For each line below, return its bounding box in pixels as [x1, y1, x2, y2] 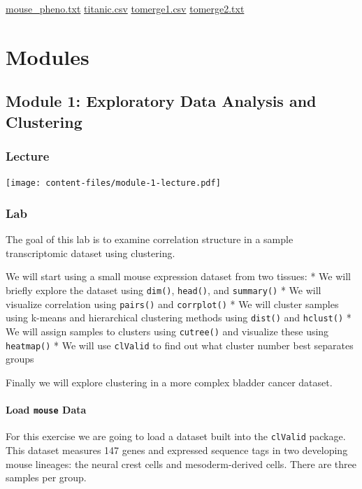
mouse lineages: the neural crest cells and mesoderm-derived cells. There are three [6, 456, 356, 471]
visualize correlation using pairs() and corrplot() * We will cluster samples [6, 296, 339, 311]
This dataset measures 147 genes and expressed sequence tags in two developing [6, 443, 348, 457]
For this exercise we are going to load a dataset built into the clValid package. [6, 429, 346, 444]
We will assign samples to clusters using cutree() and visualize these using [6, 323, 329, 338]
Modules [6, 42, 89, 71]
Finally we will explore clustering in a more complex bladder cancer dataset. [6, 374, 333, 389]
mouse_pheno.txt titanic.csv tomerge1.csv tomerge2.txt [6, 1, 245, 15]
